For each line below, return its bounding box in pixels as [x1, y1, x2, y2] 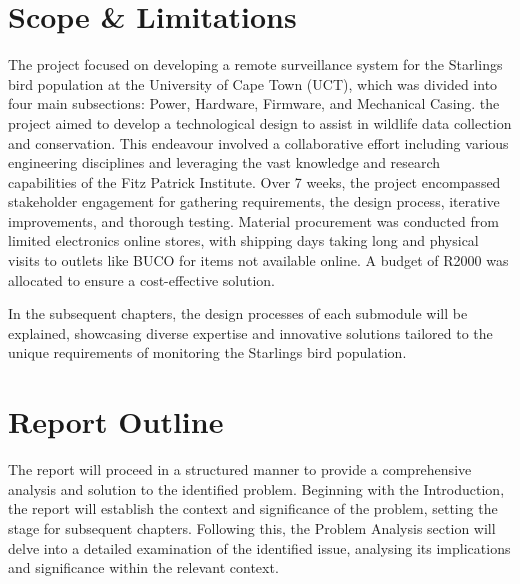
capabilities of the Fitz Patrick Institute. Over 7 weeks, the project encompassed [8, 171, 501, 192]
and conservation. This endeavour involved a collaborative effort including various [8, 132, 509, 153]
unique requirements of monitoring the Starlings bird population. [8, 342, 407, 363]
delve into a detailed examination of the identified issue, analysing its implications [8, 537, 511, 558]
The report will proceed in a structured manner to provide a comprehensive [8, 459, 472, 480]
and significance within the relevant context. [8, 557, 279, 578]
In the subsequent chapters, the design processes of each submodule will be [8, 303, 468, 324]
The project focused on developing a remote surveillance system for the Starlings [8, 54, 503, 75]
